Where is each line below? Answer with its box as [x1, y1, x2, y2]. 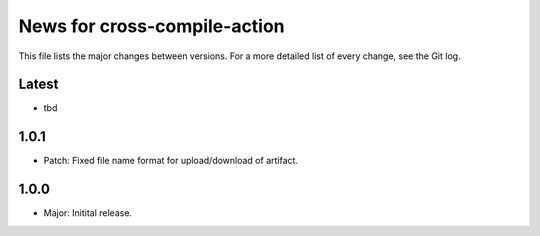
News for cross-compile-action [18, 15, 285, 37]
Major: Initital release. [43, 207, 133, 219]
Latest [18, 76, 59, 93]
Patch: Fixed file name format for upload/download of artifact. [43, 155, 299, 167]
